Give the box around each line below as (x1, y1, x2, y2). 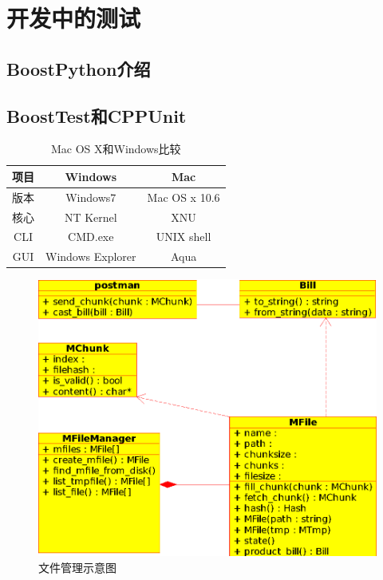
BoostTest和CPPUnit (6, 103, 187, 128)
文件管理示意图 (38, 558, 116, 575)
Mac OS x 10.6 (147, 188, 220, 205)
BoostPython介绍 (6, 56, 151, 81)
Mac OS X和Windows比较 (50, 140, 181, 157)
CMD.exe (68, 228, 114, 245)
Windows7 (65, 188, 116, 205)
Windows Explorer (45, 248, 136, 265)
